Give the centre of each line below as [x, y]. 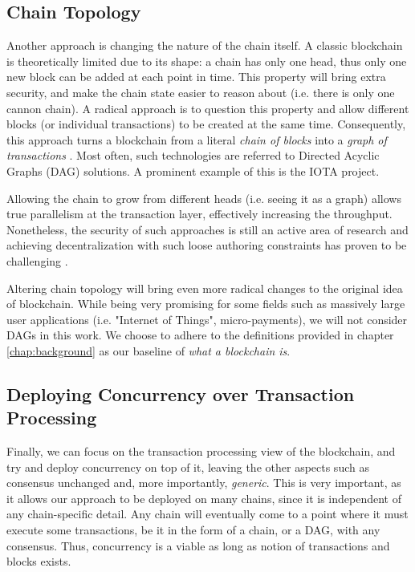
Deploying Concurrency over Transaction [181, 394]
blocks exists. [39, 561]
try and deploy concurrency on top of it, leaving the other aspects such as [188, 467]
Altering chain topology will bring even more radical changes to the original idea [205, 288]
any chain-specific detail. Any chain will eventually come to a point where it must [207, 514]
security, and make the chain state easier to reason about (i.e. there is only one [201, 92]
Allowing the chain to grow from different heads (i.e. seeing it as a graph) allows [204, 198]
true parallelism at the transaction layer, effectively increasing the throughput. [199, 214]
